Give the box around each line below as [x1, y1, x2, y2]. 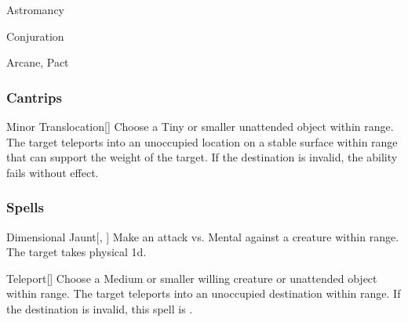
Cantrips [6, 87, 62, 107]
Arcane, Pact [6, 54, 69, 71]
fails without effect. [6, 164, 99, 180]
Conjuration [6, 27, 64, 44]
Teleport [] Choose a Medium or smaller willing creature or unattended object [6, 270, 377, 286]
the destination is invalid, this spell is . [6, 300, 193, 317]
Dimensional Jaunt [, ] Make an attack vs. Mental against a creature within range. [6, 228, 399, 244]
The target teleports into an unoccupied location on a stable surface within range [6, 133, 398, 150]
